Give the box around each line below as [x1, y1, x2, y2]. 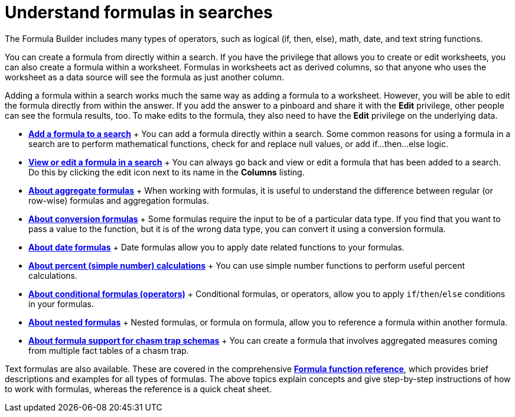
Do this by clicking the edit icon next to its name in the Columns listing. [28, 167, 305, 177]
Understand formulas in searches [5, 2, 273, 22]
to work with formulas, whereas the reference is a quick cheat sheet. [5, 383, 272, 394]
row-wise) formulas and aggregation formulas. [28, 195, 209, 206]
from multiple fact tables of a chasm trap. [28, 345, 189, 356]
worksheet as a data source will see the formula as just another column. [5, 71, 285, 82]
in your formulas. [28, 298, 94, 309]
